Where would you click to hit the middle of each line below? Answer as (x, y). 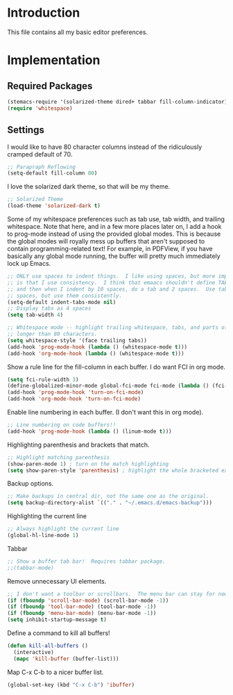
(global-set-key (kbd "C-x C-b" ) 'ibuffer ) (71, 685)
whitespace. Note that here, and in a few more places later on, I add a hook (114, 226)
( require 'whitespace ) (40, 108)
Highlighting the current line (47, 516)
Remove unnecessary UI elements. (57, 581)
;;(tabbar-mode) (31, 568)
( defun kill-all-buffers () (48, 646)
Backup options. (31, 484)
